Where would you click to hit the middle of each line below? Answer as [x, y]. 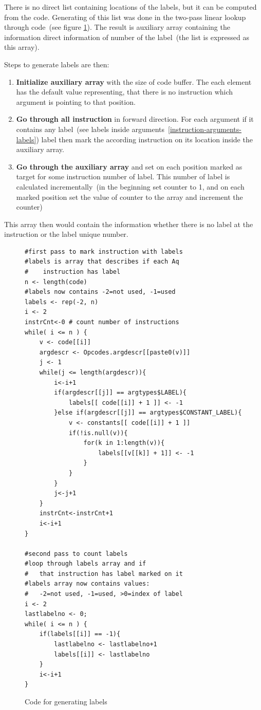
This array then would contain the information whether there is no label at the [129, 224]
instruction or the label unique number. [66, 234]
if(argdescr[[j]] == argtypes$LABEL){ [120, 393]
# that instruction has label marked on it [104, 574]
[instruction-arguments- [205, 129]
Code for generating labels [66, 701]
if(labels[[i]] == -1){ [80, 634]
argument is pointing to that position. [76, 101]
